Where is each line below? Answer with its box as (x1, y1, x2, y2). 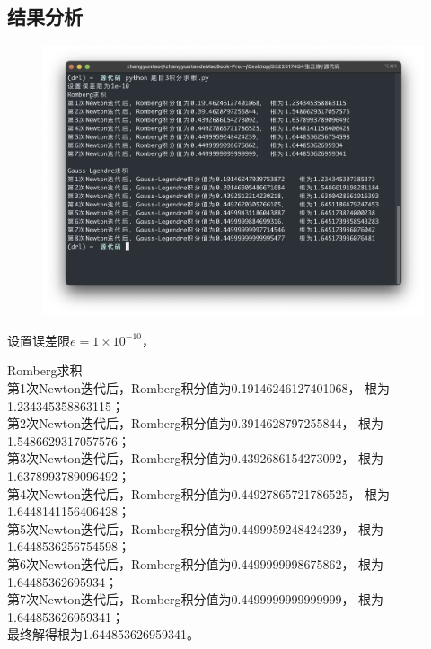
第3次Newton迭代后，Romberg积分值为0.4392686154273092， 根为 (7, 449, 384, 468)
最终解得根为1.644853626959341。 (7, 625, 199, 644)
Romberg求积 (7, 361, 83, 380)
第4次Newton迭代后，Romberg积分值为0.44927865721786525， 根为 (7, 484, 391, 503)
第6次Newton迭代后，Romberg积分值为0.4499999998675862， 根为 (7, 554, 384, 573)
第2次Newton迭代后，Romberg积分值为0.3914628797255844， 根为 (7, 414, 384, 433)
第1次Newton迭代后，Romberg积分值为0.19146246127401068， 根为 (7, 379, 391, 398)
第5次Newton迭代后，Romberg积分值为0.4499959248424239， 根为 (7, 519, 384, 538)
